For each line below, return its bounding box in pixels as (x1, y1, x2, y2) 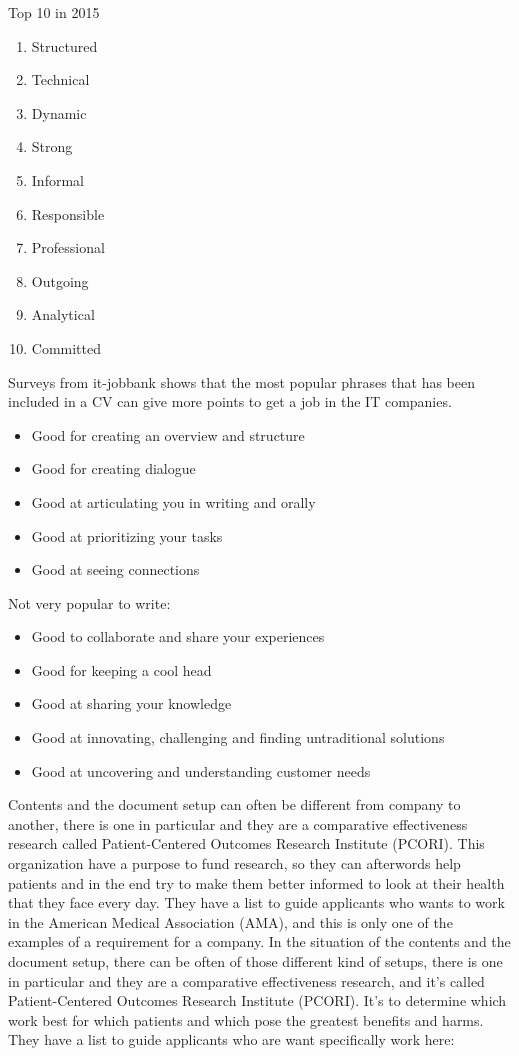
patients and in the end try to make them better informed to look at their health (8, 872, 505, 893)
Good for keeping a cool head (31, 659, 212, 680)
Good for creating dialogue (31, 458, 196, 479)
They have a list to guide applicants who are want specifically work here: (8, 1029, 455, 1050)
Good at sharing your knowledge (31, 693, 232, 714)
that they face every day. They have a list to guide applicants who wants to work (8, 892, 505, 913)
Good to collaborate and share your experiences (31, 626, 325, 647)
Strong (31, 136, 73, 157)
